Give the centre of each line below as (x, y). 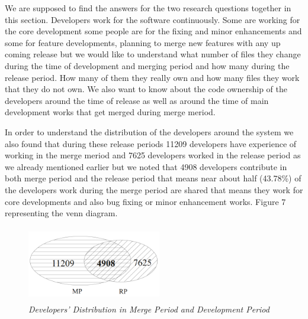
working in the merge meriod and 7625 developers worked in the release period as (153, 155)
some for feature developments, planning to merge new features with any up (143, 42)
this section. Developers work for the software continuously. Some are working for (153, 19)
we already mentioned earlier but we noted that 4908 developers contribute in (146, 166)
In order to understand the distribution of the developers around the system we (149, 131)
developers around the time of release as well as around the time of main (137, 100)
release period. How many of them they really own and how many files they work (152, 77)
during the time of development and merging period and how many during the (147, 65)
